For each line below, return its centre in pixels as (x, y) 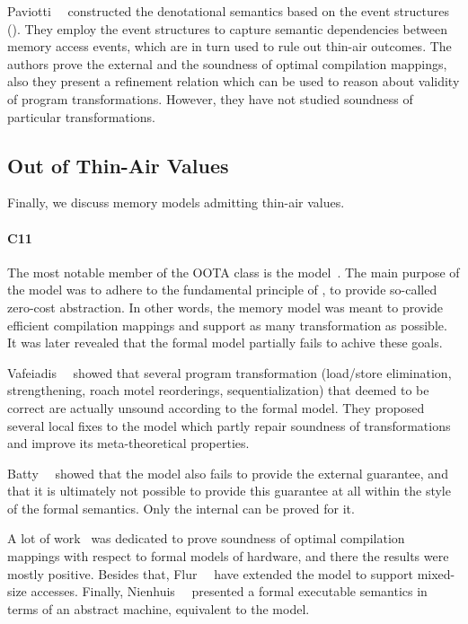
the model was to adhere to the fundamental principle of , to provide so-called (222, 290)
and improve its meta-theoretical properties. (128, 443)
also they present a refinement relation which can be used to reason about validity (234, 81)
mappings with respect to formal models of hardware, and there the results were (228, 556)
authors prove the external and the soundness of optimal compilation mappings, (227, 63)
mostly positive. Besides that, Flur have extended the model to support (210, 573)
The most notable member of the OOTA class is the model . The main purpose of (234, 272)
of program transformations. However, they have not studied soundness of (210, 98)
